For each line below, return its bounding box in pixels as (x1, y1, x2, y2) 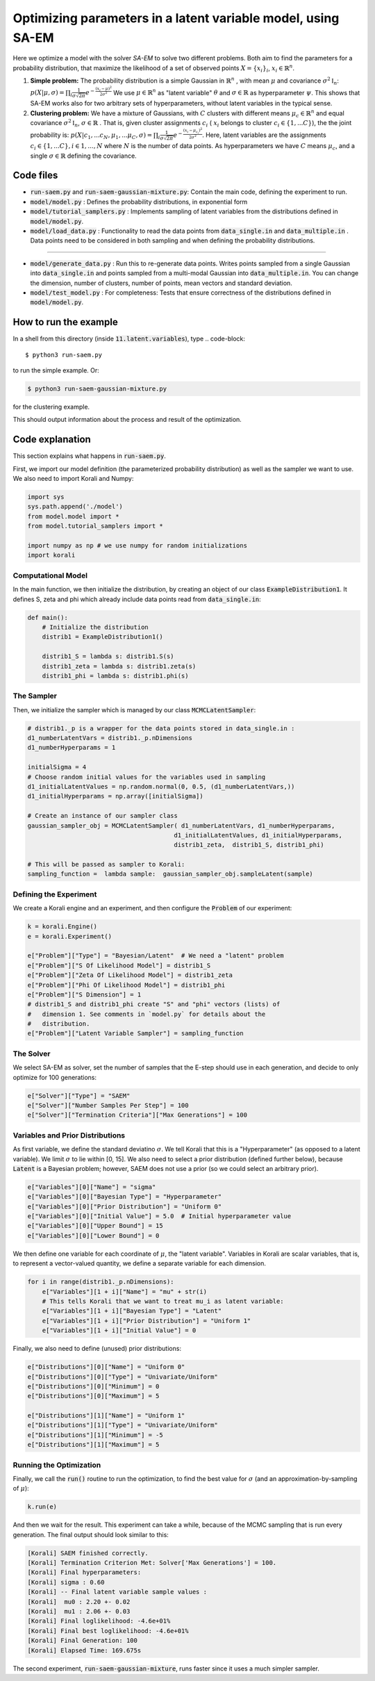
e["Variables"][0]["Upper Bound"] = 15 (27, 1222, 163, 1230)
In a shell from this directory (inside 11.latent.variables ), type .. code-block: (12, 334, 246, 343)
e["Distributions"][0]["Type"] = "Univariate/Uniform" (27, 1372, 218, 1381)
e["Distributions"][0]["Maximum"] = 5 (27, 1392, 160, 1400)
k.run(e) (27, 1503, 58, 1511)
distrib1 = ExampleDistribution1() (42, 633, 163, 641)
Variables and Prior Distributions (12, 1130, 126, 1140)
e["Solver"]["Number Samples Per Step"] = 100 (27, 1101, 189, 1109)
